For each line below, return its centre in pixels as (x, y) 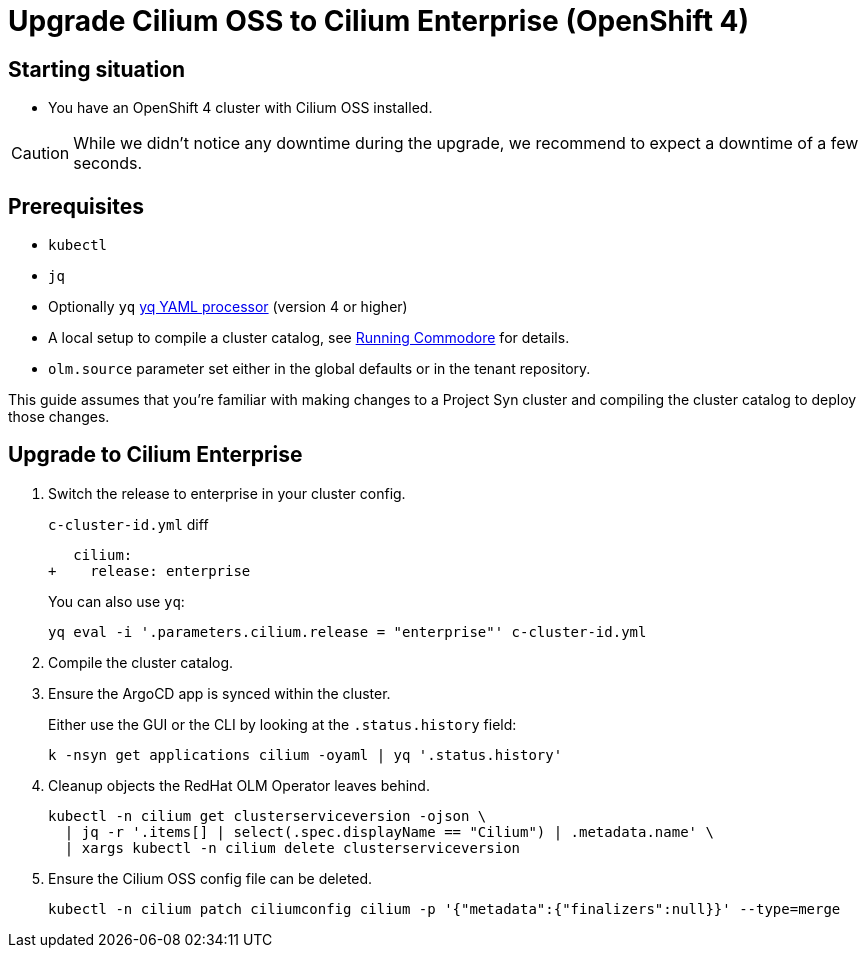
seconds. (108, 163)
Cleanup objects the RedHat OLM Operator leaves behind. (239, 785)
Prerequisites (76, 206)
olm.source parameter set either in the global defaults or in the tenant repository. (319, 369)
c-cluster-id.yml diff (128, 524)
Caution (40, 153)
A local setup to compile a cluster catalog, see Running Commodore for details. (309, 338)
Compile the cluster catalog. (141, 662)
